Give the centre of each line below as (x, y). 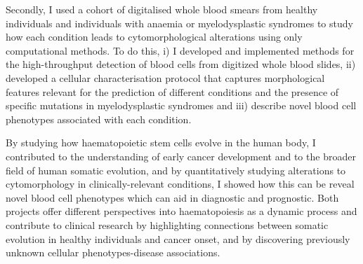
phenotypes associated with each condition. (99, 119)
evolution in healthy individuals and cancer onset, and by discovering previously (178, 238)
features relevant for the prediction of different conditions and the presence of (172, 91)
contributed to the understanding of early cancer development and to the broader (181, 156)
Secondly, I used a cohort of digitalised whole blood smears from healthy (162, 9)
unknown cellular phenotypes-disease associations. (113, 252)
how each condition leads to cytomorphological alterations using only (154, 37)
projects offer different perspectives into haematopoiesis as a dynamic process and (181, 211)
